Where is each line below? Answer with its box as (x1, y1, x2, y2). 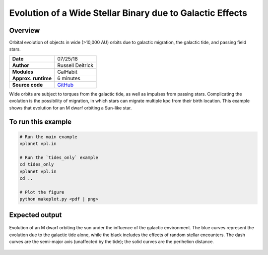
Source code (12, 81, 43, 88)
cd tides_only (19, 161, 54, 167)
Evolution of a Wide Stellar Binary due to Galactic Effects (9, 7, 248, 18)
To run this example (9, 118, 72, 126)
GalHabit (57, 68, 78, 75)
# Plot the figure (19, 189, 65, 195)
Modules (12, 68, 34, 75)
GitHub (57, 81, 74, 88)
